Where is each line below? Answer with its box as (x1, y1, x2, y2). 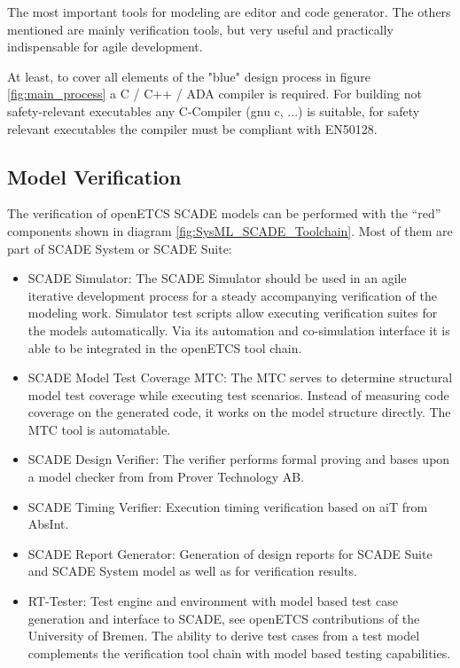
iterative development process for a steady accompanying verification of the (27, 286, 437, 304)
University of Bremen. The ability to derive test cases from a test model (27, 626, 420, 645)
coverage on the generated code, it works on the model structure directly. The (27, 403, 451, 421)
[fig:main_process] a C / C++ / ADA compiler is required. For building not (7, 84, 422, 103)
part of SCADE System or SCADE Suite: (7, 239, 232, 257)
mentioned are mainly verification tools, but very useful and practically (7, 20, 394, 38)
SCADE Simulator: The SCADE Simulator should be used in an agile (27, 269, 407, 287)
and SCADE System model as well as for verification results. (27, 562, 357, 580)
